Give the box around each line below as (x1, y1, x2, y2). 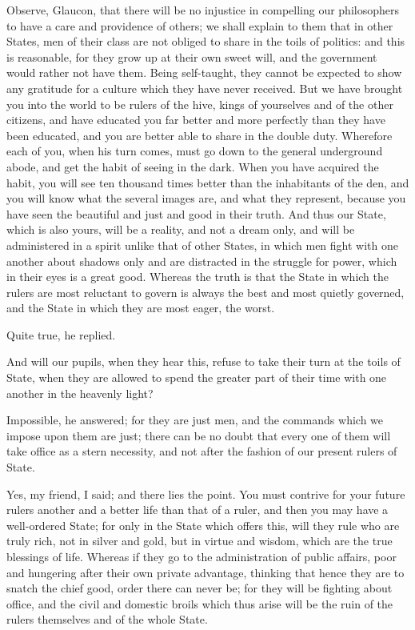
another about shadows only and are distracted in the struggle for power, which (6, 252, 397, 269)
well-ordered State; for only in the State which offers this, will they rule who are (6, 516, 400, 533)
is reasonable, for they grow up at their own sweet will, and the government (6, 48, 377, 65)
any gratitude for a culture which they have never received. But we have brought (6, 79, 403, 96)
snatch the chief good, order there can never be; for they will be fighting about (6, 580, 393, 596)
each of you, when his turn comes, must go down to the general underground (6, 142, 383, 159)
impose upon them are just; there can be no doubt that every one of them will (6, 427, 391, 443)
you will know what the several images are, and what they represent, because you (6, 190, 406, 207)
